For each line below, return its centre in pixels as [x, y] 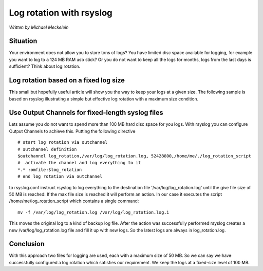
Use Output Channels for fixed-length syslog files [86, 113]
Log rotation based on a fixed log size [67, 80]
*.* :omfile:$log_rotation [50, 170]
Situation [23, 41]
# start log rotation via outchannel [63, 142]
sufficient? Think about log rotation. [45, 66]
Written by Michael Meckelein [39, 27]
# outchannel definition [47, 149]
